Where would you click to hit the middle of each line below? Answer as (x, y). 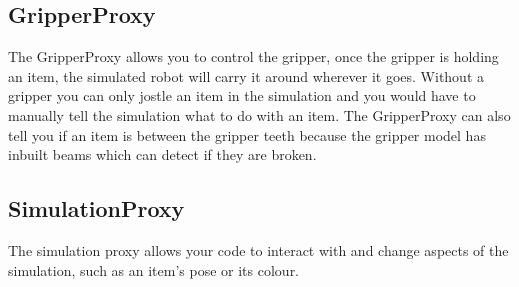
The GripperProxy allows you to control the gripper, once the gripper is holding (253, 56)
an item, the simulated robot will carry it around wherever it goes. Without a (246, 75)
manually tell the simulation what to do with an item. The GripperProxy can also (259, 114)
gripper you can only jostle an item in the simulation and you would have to (242, 95)
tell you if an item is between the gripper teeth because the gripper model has (247, 134)
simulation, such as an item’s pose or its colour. (154, 269)
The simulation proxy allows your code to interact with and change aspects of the (258, 249)
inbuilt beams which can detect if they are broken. (162, 154)
